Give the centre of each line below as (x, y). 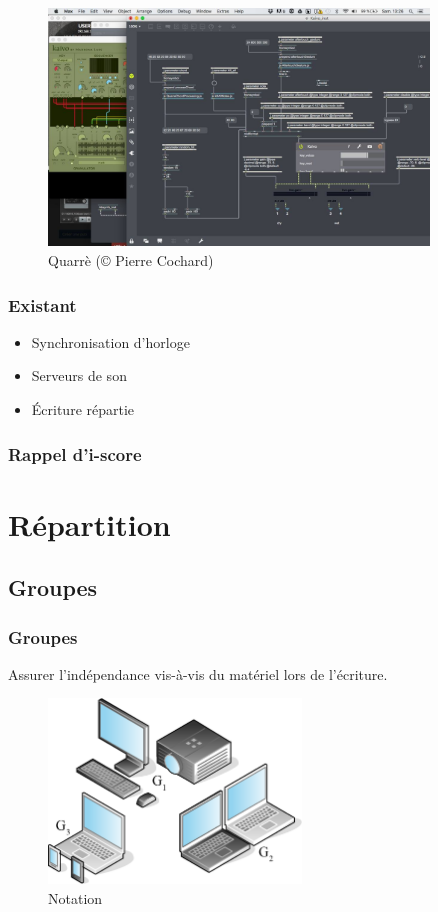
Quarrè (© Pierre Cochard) (131, 260)
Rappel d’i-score (75, 453)
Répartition (89, 523)
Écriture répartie (83, 409)
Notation (75, 897)
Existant (42, 304)
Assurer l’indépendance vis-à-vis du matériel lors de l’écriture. (198, 673)
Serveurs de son (79, 375)
